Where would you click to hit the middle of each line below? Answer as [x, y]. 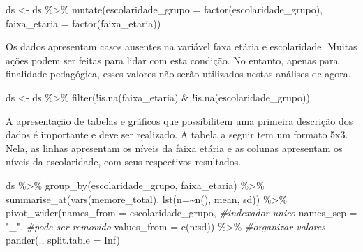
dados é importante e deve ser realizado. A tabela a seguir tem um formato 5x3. [177, 134]
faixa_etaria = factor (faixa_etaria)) [83, 23]
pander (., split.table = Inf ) [63, 240]
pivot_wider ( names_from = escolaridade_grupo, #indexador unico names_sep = [181, 213]
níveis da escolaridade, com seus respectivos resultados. [124, 162]
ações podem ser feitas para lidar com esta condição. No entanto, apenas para [172, 60]
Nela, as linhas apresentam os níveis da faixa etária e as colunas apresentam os [174, 148]
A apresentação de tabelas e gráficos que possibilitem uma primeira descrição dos [179, 120]
